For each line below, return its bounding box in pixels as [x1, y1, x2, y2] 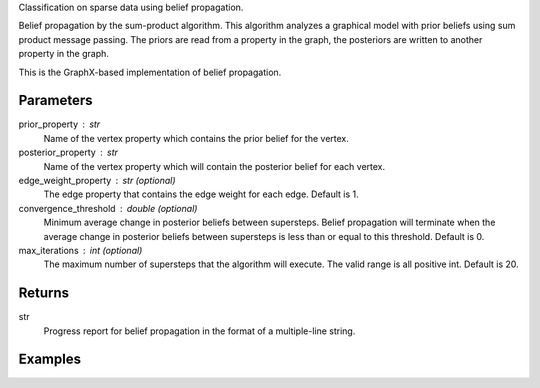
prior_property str [18, 118, 101, 130]
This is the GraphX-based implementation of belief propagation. [18, 66, 282, 78]
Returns [18, 285, 70, 302]
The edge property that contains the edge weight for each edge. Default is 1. [43, 188, 359, 200]
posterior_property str [18, 146, 119, 159]
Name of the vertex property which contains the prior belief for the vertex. [43, 132, 350, 144]
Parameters [18, 92, 93, 109]
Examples [18, 351, 82, 368]
